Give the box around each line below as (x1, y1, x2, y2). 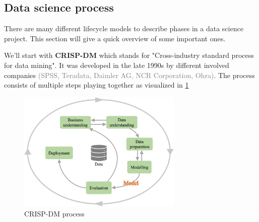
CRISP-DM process (24, 208, 85, 218)
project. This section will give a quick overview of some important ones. (4, 33, 226, 43)
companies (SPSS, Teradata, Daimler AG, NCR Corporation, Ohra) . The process (4, 69, 255, 80)
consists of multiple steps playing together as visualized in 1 (4, 80, 189, 90)
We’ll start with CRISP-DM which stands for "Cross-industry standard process (4, 50, 254, 60)
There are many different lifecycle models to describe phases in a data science (4, 23, 243, 34)
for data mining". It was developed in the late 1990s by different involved (4, 59, 229, 70)
